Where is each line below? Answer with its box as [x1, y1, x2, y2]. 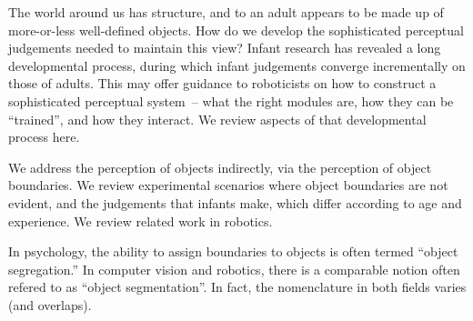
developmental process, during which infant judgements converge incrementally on [8, 55, 466, 75]
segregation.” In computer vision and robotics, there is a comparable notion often [8, 259, 460, 278]
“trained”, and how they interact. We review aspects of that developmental [8, 109, 427, 128]
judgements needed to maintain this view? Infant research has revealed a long [8, 38, 441, 57]
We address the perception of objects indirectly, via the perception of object [8, 157, 432, 176]
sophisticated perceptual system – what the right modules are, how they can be [8, 91, 454, 110]
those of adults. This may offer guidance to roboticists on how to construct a [8, 74, 437, 93]
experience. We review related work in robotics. [8, 211, 273, 230]
